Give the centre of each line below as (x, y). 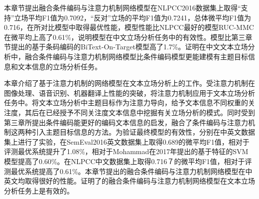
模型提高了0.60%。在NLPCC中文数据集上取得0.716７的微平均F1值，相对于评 (128, 161)
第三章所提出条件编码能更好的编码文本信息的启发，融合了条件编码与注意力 (126, 122)
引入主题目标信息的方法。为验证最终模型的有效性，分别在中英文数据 (143, 132)
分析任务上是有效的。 (39, 190)
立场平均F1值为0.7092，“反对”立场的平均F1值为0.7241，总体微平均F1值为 (133, 17)
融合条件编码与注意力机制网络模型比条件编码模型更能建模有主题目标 (136, 56)
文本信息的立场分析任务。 (60, 66)
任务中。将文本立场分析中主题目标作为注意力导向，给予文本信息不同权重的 (126, 102)
